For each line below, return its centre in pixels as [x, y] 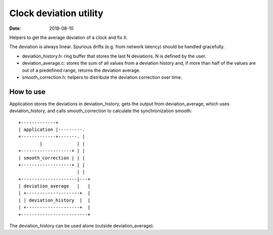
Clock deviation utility [56, 13]
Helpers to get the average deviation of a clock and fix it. [69, 37]
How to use [27, 92]
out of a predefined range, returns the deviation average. [81, 70]
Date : [15, 28]
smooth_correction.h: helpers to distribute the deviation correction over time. [102, 77]
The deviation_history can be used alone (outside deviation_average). [82, 226]
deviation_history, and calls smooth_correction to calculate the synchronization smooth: [101, 111]
